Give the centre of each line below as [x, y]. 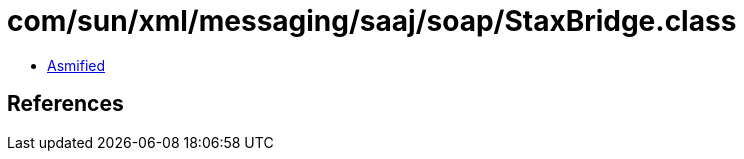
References [65, 104]
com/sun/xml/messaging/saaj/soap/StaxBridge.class [372, 21]
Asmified [76, 65]
